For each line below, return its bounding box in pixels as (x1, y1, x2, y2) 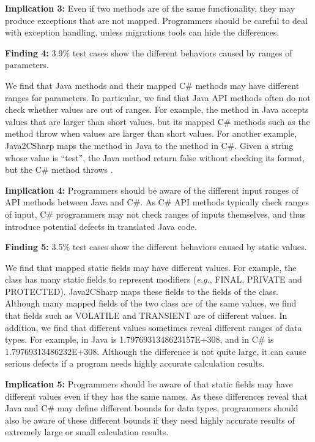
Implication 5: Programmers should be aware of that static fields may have (5, 378, 293, 391)
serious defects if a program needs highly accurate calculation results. (5, 357, 265, 370)
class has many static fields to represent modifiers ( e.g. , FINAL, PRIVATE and (5, 273, 302, 286)
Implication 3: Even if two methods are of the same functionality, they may (5, 2, 295, 14)
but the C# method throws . (5, 163, 113, 176)
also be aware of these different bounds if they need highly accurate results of (5, 413, 295, 426)
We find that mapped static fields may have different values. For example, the (5, 261, 297, 273)
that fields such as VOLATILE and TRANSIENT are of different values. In (5, 309, 287, 322)
